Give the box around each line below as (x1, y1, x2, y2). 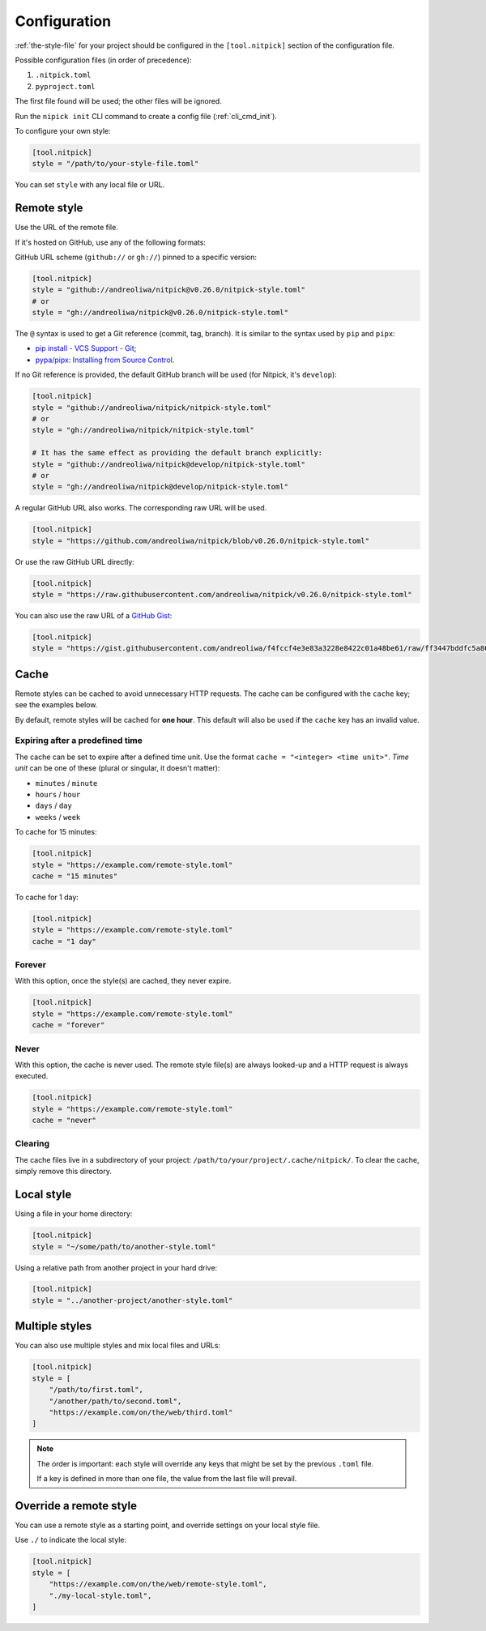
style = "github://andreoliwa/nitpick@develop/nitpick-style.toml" (32, 459, 306, 469)
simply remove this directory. (15, 1167, 113, 1176)
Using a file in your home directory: (15, 1209, 133, 1219)
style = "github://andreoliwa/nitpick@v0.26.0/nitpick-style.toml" (32, 285, 306, 295)
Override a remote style (15, 1499, 138, 1513)
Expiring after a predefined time (15, 735, 143, 746)
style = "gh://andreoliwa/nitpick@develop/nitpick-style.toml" (32, 482, 289, 492)
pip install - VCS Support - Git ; (35, 344, 137, 353)
